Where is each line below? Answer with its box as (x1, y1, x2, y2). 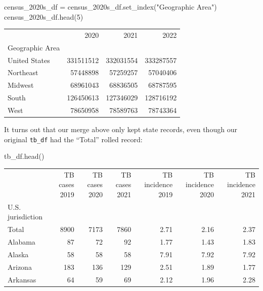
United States (8, 54, 50, 65)
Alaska (8, 249, 29, 259)
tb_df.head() (4, 151, 45, 161)
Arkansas (8, 274, 36, 284)
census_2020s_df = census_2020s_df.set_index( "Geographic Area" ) (4, 2, 217, 12)
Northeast (8, 67, 38, 78)
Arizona (8, 261, 32, 272)
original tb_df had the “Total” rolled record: (4, 134, 143, 144)
